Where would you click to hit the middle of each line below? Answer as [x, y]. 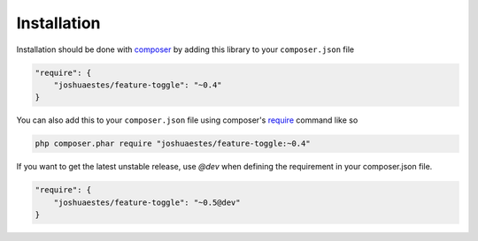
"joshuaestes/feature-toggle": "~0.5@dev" [147, 202]
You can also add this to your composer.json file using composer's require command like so [187, 120]
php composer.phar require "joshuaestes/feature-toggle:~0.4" [173, 144]
